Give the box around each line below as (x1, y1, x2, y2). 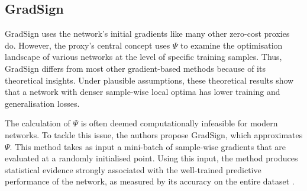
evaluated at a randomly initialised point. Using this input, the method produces (5, 152, 298, 164)
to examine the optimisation (180, 39, 283, 51)
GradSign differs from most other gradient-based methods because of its (5, 62, 266, 74)
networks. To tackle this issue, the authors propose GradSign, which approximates (5, 128, 303, 141)
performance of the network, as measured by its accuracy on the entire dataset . (5, 175, 295, 187)
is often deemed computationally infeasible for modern (80, 117, 278, 129)
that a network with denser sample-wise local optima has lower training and (5, 85, 280, 98)
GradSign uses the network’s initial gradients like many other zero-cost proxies (5, 27, 290, 40)
